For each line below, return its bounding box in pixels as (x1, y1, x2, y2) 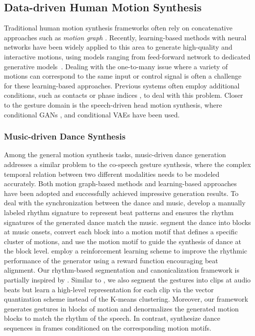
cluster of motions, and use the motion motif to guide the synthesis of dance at (4, 236, 241, 246)
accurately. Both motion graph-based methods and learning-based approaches (4, 178, 237, 189)
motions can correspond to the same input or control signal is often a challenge (4, 71, 242, 81)
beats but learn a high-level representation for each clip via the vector (4, 284, 214, 294)
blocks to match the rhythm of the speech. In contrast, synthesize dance (4, 313, 221, 323)
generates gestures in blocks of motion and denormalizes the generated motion (4, 303, 239, 313)
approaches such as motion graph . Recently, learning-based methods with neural (4, 32, 247, 42)
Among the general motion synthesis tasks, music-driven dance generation (4, 149, 226, 160)
